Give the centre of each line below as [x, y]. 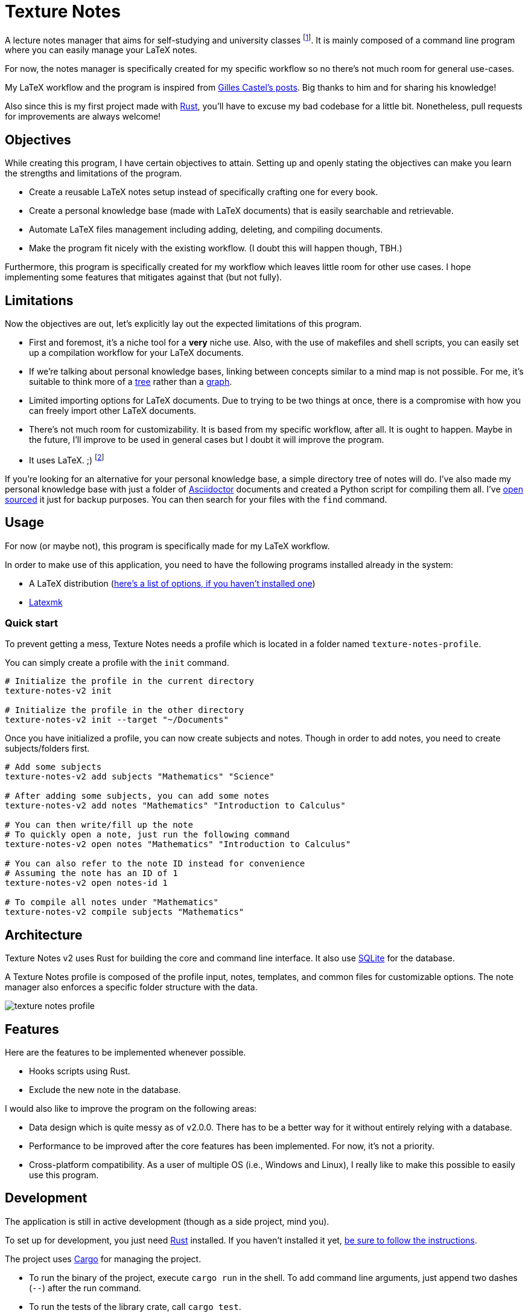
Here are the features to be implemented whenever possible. [126, 1053]
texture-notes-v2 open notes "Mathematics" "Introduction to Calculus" [178, 844]
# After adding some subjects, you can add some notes [137, 796]
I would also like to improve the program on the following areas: [131, 1109]
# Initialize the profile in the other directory [125, 710]
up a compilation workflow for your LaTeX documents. [136, 353]
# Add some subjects [53, 767]
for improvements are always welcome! [83, 117]
